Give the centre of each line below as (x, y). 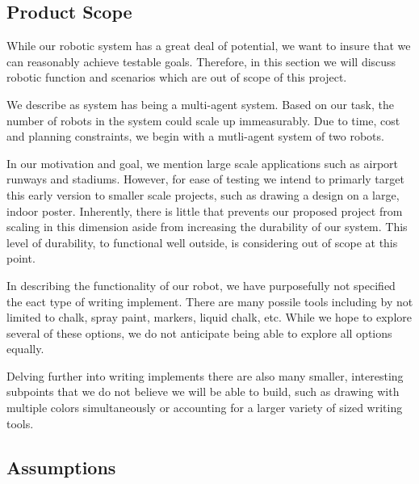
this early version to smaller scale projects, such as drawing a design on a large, (203, 194)
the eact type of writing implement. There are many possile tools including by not (210, 301)
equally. (25, 349)
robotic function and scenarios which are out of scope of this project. (177, 77)
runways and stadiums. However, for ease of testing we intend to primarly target (205, 179)
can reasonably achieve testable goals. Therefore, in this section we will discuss (201, 61)
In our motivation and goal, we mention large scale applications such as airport (203, 163)
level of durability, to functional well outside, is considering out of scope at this (202, 242)
